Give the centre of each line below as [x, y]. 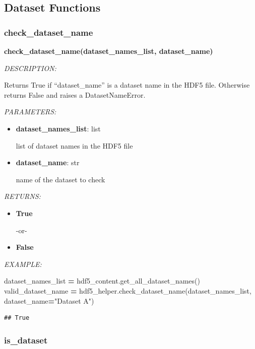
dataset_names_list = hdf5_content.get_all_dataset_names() [102, 281]
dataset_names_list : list [58, 128]
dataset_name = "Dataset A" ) [49, 300]
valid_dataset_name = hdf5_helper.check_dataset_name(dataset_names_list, [128, 290]
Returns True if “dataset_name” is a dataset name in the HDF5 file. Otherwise [127, 85]
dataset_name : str [48, 162]
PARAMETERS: [30, 112]
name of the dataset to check [60, 179]
